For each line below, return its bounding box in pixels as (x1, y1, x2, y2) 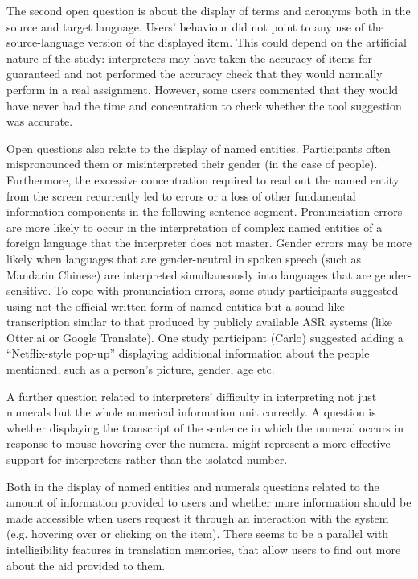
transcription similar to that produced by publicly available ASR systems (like (6, 313, 392, 330)
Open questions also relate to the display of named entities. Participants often (6, 139, 391, 156)
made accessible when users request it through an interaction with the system (6, 509, 389, 526)
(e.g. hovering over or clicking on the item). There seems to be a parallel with (6, 525, 389, 542)
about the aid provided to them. (6, 556, 166, 573)
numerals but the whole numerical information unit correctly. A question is (6, 403, 376, 420)
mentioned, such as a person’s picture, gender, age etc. (6, 361, 275, 378)
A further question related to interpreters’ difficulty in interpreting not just (6, 387, 377, 404)
